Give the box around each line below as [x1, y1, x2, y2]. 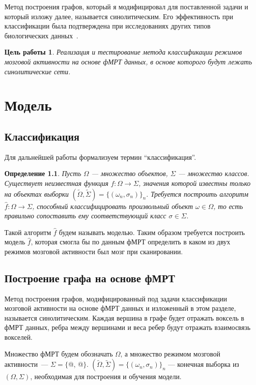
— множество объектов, [91, 168, 168, 178]
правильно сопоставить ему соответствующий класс [4, 210, 167, 221]
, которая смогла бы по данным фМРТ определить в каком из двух [30, 237, 230, 247]
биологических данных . [4, 30, 79, 40]
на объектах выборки [4, 188, 69, 199]
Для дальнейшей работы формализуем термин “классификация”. [4, 151, 196, 162]
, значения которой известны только [139, 178, 251, 188]
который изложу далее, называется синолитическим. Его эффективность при [4, 11, 233, 21]
